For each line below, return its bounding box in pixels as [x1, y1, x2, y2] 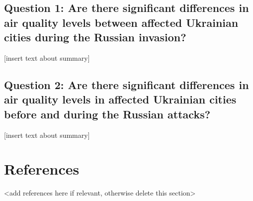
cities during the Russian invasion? [4, 29, 186, 45]
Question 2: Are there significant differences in [4, 77, 249, 92]
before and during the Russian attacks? [4, 106, 211, 121]
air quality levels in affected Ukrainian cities [4, 92, 237, 107]
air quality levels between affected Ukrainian [4, 14, 239, 30]
